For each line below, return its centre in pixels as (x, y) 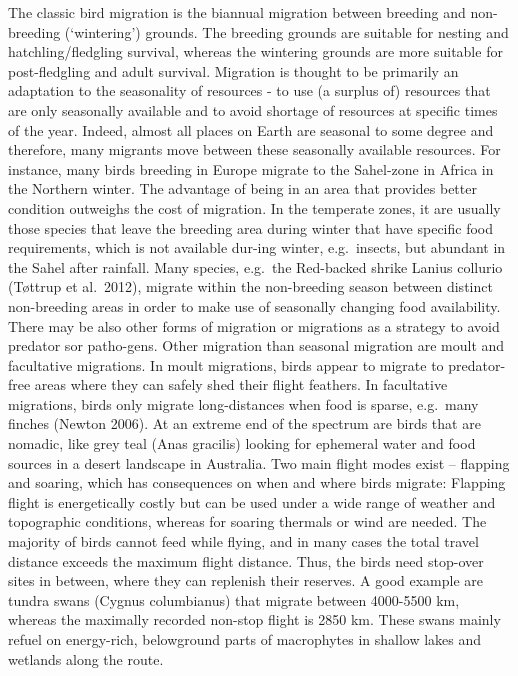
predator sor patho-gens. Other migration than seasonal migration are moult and (256, 345)
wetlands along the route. (86, 658)
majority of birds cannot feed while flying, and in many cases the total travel (243, 541)
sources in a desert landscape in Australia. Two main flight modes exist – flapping (259, 462)
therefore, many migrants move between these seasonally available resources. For (254, 149)
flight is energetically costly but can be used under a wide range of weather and (252, 501)
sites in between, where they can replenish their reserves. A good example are (246, 580)
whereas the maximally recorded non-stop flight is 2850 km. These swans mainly (254, 619)
